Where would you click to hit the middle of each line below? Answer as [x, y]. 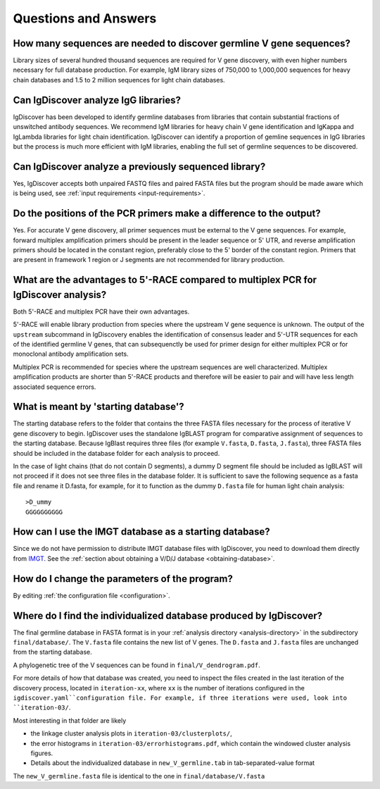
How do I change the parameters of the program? [123, 579]
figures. [42, 753]
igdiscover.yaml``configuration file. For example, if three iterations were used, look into [180, 698]
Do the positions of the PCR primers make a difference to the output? [167, 214]
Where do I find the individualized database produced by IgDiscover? [168, 615]
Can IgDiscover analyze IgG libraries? [97, 100]
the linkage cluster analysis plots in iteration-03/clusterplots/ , [131, 733]
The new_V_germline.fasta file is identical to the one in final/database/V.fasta [139, 776]
